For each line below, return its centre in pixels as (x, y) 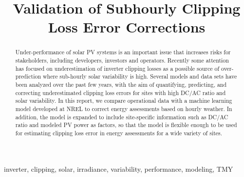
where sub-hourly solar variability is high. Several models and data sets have (140, 76)
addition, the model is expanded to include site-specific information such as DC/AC (122, 117)
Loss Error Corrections (127, 27)
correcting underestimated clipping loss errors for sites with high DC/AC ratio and (121, 92)
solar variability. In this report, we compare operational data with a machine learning (124, 101)
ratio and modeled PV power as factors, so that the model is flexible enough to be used (126, 125)
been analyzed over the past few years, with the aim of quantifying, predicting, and (121, 84)
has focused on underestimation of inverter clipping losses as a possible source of (117, 68)
